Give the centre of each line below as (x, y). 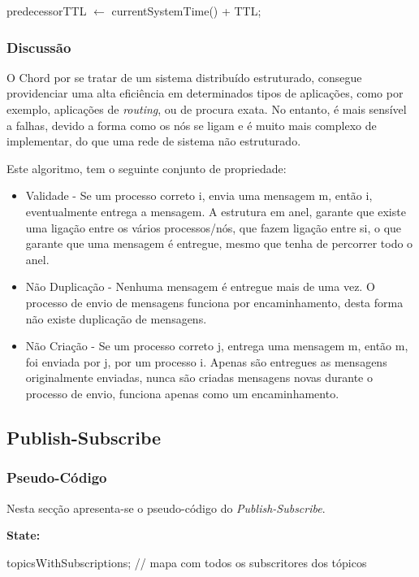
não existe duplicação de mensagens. (116, 318)
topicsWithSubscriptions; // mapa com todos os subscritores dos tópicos (187, 562)
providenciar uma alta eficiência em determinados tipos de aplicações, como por (205, 93)
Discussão (39, 47)
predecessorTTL (47, 11)
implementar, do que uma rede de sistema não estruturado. (154, 141)
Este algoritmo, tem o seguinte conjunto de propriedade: (147, 168)
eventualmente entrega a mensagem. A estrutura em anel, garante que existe (216, 211)
